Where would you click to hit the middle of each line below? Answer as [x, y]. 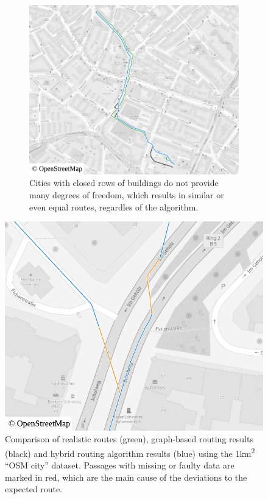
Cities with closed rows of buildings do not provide [124, 183]
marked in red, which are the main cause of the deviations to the [126, 477]
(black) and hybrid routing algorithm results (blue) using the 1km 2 [130, 452]
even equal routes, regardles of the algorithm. [114, 206]
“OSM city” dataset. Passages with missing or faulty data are [120, 465]
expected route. [34, 489]
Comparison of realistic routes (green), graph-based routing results [129, 439]
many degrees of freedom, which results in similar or [127, 194]
